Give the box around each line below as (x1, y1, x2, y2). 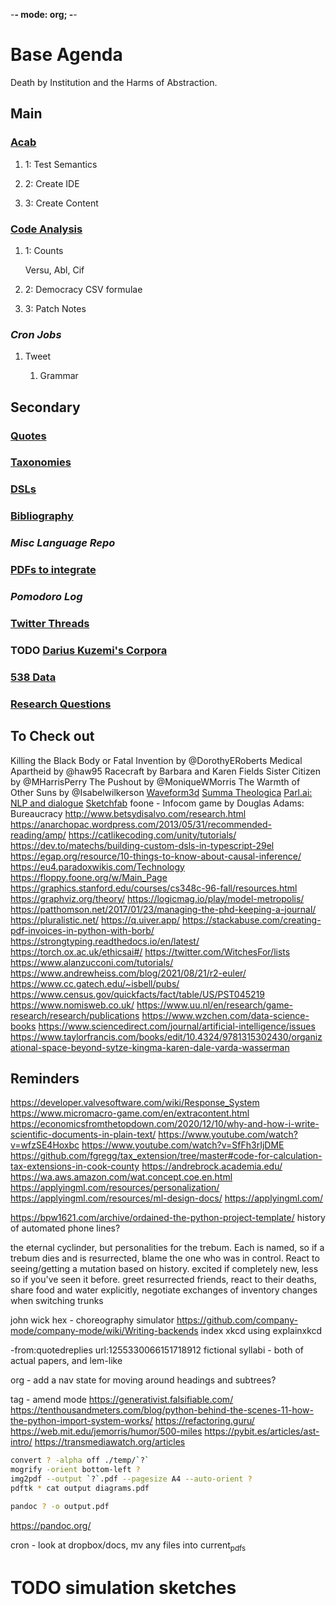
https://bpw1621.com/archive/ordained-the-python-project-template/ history (10, 1212, 326, 1224)
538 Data (10, 670, 57, 684)
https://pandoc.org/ (10, 1519, 92, 1531)
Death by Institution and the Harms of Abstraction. (10, 76, 218, 88)
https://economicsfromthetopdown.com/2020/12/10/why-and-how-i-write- (10, 1118, 320, 1130)
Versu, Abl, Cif (24, 264, 85, 276)
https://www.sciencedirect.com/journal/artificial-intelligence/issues (38, 1020, 316, 1032)
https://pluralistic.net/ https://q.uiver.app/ (10, 914, 181, 926)
